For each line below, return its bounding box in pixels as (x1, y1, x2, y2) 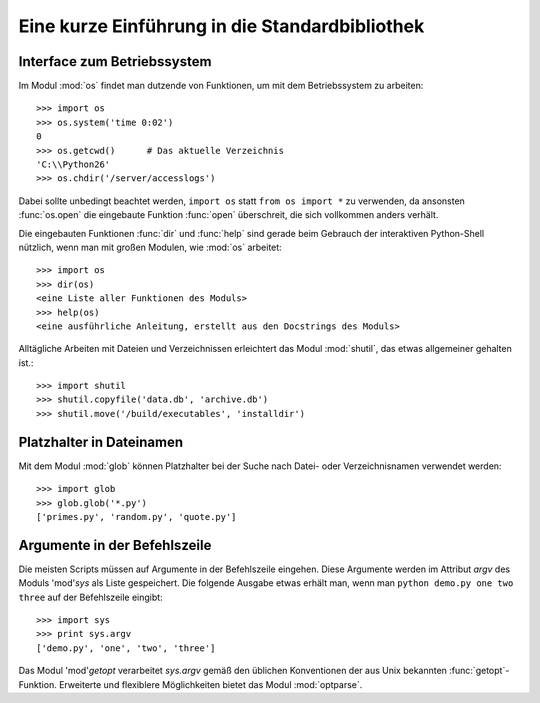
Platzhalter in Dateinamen (18, 433, 184, 450)
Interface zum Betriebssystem (18, 53, 212, 70)
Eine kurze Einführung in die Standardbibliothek (18, 15, 425, 37)
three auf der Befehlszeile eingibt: (18, 591, 164, 603)
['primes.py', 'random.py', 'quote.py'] (36, 511, 237, 522)
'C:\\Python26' (36, 159, 111, 170)
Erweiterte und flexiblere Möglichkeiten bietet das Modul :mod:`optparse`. (58, 678, 363, 690)
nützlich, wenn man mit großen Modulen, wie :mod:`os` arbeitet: (18, 241, 282, 253)
